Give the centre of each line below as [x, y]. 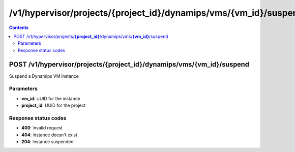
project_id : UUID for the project [53, 105]
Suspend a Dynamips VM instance [44, 76]
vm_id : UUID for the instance [51, 98]
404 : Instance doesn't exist [49, 135]
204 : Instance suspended [47, 142]
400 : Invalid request [42, 128]
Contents [19, 28]
